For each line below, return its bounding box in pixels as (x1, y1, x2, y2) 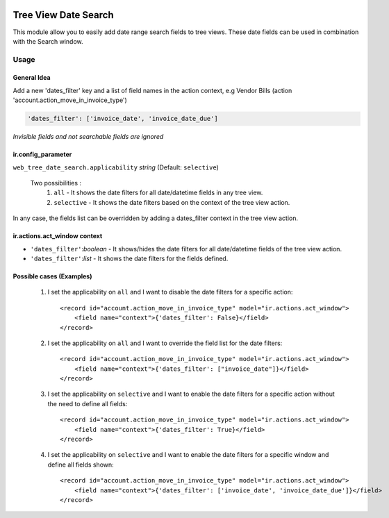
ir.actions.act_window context (13, 232, 103, 240)
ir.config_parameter (13, 150, 72, 159)
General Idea (13, 74, 51, 82)
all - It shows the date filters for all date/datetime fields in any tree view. (53, 188, 263, 197)
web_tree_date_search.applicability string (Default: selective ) (13, 163, 219, 172)
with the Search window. (13, 37, 83, 45)
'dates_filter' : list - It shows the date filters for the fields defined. (30, 254, 229, 262)
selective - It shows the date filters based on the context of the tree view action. (53, 198, 290, 206)
